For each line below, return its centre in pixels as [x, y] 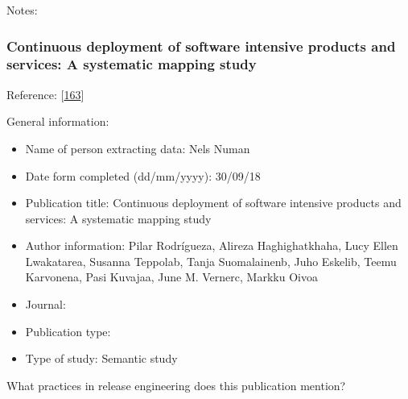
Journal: [45, 304]
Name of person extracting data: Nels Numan [138, 148]
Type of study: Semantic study [101, 358]
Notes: [22, 10]
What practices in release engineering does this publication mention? [176, 385]
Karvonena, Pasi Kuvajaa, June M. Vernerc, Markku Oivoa [171, 277]
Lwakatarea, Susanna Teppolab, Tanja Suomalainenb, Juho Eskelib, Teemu [211, 261]
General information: [58, 121]
